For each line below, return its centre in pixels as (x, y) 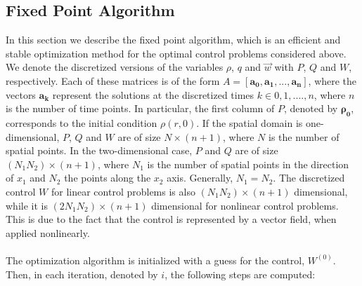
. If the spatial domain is (250, 122)
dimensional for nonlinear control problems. (245, 205)
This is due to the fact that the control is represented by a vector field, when (171, 219)
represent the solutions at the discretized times (153, 94)
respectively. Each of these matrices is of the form (113, 80)
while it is (27, 205)
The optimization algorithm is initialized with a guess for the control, (155, 260)
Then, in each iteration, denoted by (82, 274)
